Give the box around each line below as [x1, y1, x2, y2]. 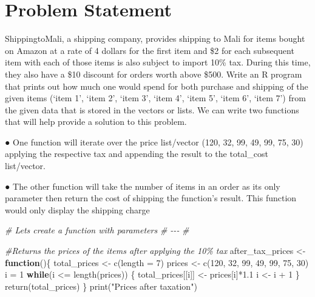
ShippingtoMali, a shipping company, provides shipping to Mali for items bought [5, 32, 305, 45]
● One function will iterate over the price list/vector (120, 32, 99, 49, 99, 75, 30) [5, 135, 303, 148]
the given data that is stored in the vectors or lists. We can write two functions [5, 103, 299, 116]
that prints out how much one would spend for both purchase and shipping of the [5, 79, 308, 92]
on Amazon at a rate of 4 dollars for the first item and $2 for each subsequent [5, 44, 294, 56]
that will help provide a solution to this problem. [5, 115, 187, 128]
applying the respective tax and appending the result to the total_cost [5, 147, 268, 160]
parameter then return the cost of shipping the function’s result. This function [5, 192, 297, 204]
